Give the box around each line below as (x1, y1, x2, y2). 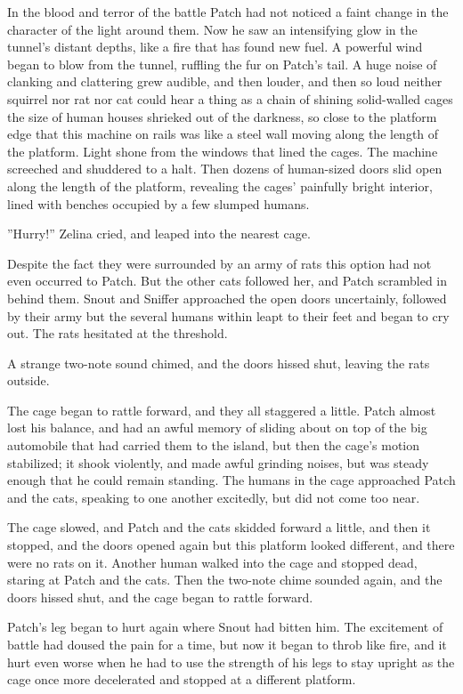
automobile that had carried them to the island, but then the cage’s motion (7, 436, 420, 455)
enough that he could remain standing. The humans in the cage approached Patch (7, 471, 456, 489)
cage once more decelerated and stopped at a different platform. (7, 670, 356, 689)
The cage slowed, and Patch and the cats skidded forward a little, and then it (7, 518, 431, 537)
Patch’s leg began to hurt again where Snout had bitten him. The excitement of (7, 617, 443, 636)
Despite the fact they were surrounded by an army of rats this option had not (7, 254, 432, 272)
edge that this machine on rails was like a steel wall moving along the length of (7, 125, 439, 143)
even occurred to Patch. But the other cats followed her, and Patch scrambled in (7, 271, 448, 290)
